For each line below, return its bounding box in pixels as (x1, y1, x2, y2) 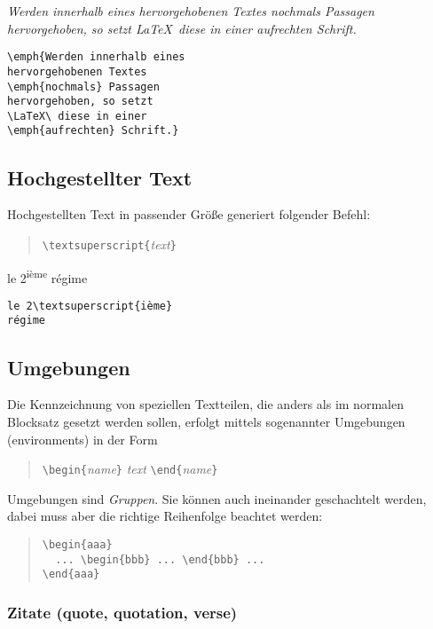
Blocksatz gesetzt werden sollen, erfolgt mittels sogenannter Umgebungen (7, 412, 405, 430)
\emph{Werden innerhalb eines (7, 51, 185, 64)
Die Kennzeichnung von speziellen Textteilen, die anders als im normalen (7, 395, 404, 413)
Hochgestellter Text (7, 163, 193, 191)
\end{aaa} (42, 568, 100, 581)
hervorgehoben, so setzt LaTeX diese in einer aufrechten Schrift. (7, 19, 357, 37)
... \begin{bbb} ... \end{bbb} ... (55, 553, 265, 566)
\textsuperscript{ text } (42, 234, 177, 253)
